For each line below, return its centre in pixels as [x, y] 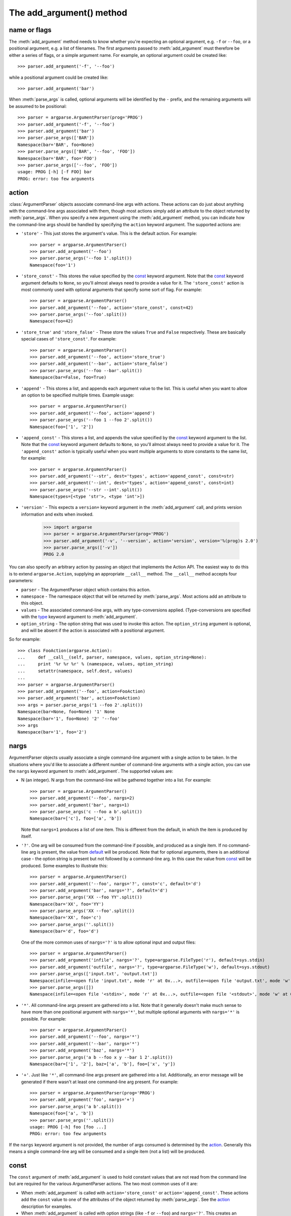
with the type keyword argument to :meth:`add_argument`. [79, 617]
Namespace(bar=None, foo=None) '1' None [66, 712]
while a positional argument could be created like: [59, 77]
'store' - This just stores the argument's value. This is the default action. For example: [109, 233]
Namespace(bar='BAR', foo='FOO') [57, 158]
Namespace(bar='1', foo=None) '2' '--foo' [69, 718]
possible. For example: [44, 1019]
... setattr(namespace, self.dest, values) [75, 671]
